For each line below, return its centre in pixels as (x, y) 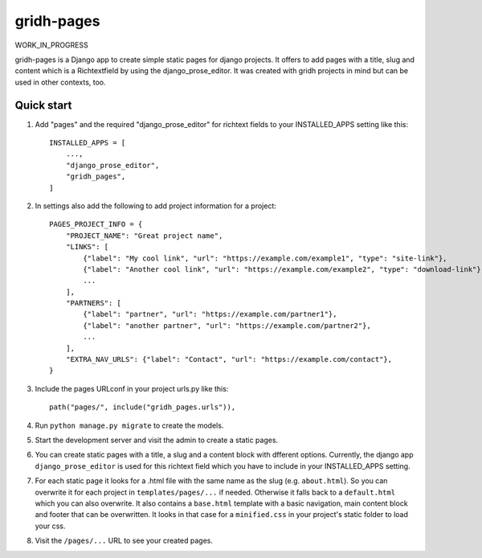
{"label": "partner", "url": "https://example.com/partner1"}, (210, 314)
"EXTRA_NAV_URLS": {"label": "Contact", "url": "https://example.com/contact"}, (229, 359)
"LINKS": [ (87, 247)
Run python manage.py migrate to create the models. (129, 425)
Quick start (43, 105)
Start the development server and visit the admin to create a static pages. (157, 440)
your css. (50, 526)
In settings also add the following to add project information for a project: (156, 206)
